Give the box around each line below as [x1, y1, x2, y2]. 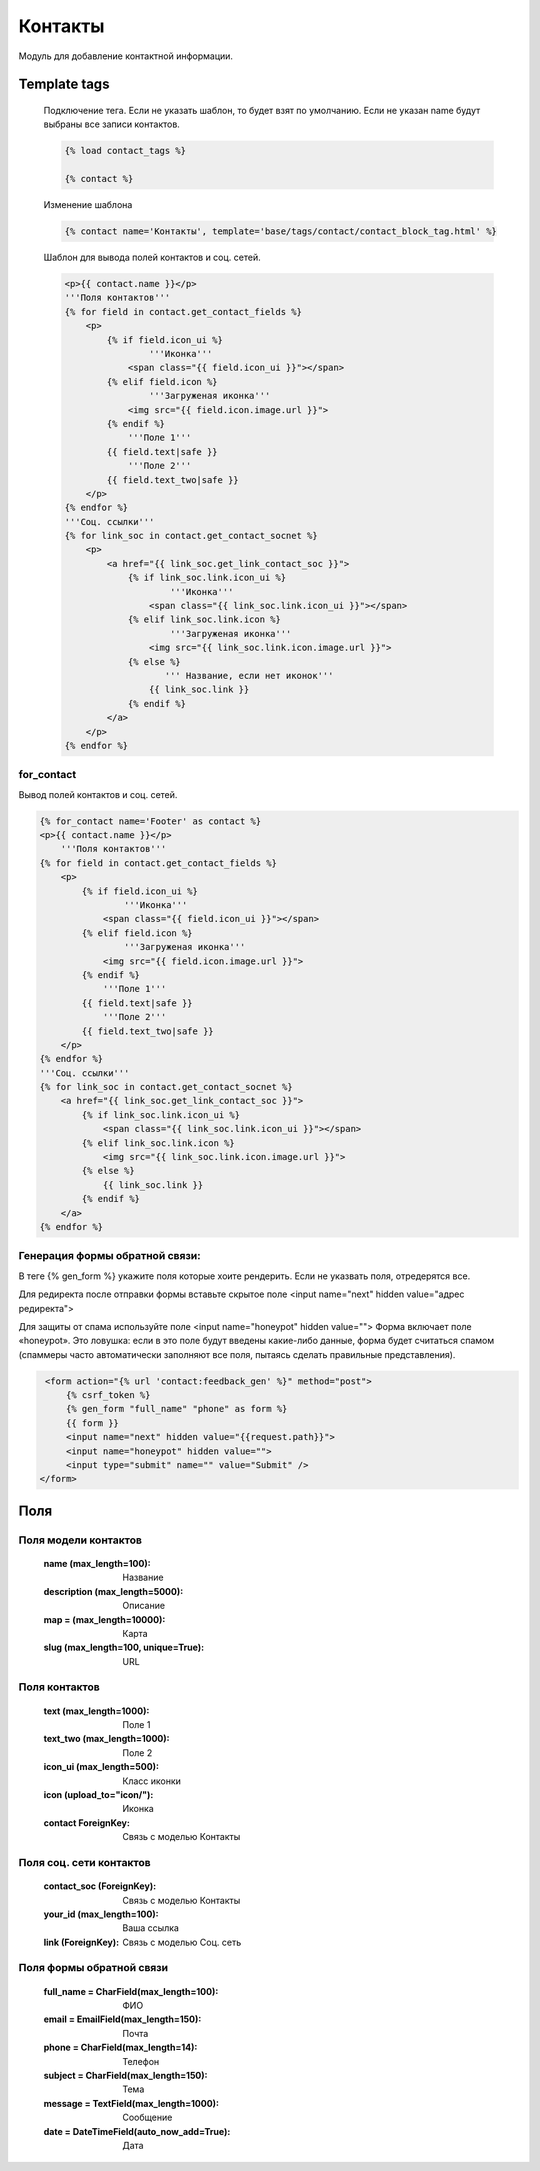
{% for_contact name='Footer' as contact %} [39, 815, 262, 827]
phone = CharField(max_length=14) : [43, 2041, 198, 2054]
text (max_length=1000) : [43, 1705, 150, 1717]
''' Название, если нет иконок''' [164, 670, 334, 681]
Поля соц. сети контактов [18, 1855, 151, 1869]
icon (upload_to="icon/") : [43, 1788, 154, 1800]
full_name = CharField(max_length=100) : [43, 1985, 219, 1997]
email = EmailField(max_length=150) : [43, 2013, 202, 2025]
